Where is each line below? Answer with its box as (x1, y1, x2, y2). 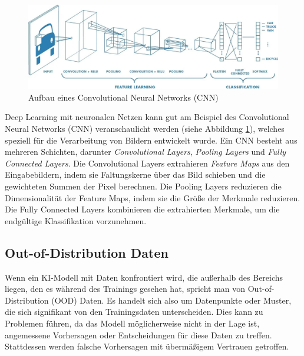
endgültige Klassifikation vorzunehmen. (5, 214, 147, 227)
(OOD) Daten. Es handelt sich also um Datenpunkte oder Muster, (51, 294, 292, 306)
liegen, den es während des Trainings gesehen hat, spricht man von (5, 282, 246, 295)
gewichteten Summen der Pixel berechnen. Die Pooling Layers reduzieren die (5, 180, 282, 192)
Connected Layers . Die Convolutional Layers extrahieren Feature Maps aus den (5, 157, 290, 169)
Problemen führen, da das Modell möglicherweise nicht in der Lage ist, (5, 317, 260, 329)
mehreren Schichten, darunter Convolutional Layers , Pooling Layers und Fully (5, 145, 286, 158)
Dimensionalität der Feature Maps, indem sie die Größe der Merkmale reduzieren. (5, 191, 300, 204)
